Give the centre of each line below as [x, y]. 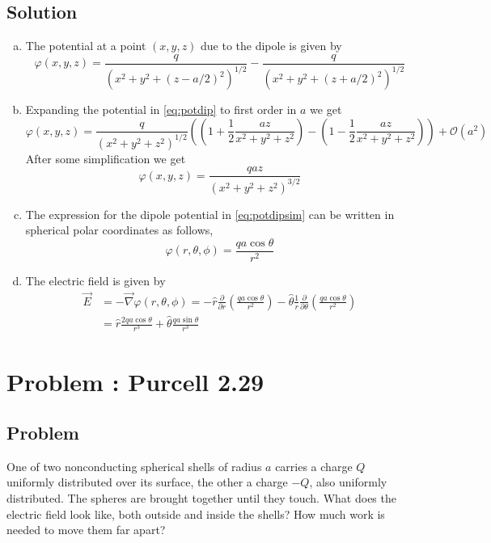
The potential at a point [86, 46]
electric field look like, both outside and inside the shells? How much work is [196, 514]
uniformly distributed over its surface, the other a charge [147, 482]
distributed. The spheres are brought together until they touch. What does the [201, 498]
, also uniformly [348, 482]
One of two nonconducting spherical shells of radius [134, 466]
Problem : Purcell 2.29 [135, 381]
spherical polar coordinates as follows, [119, 230]
